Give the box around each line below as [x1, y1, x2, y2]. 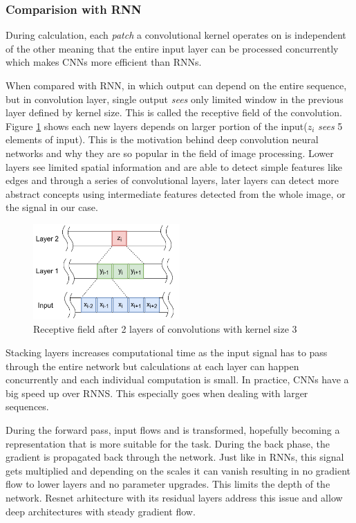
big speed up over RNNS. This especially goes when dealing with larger [6, 385, 308, 400]
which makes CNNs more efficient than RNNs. [6, 55, 202, 69]
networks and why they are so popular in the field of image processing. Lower [6, 145, 334, 160]
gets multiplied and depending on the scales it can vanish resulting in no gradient [6, 463, 351, 477]
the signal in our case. [6, 200, 98, 214]
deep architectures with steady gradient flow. [6, 504, 196, 518]
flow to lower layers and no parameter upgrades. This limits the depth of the [6, 477, 330, 491]
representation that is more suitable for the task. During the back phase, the [6, 436, 330, 450]
